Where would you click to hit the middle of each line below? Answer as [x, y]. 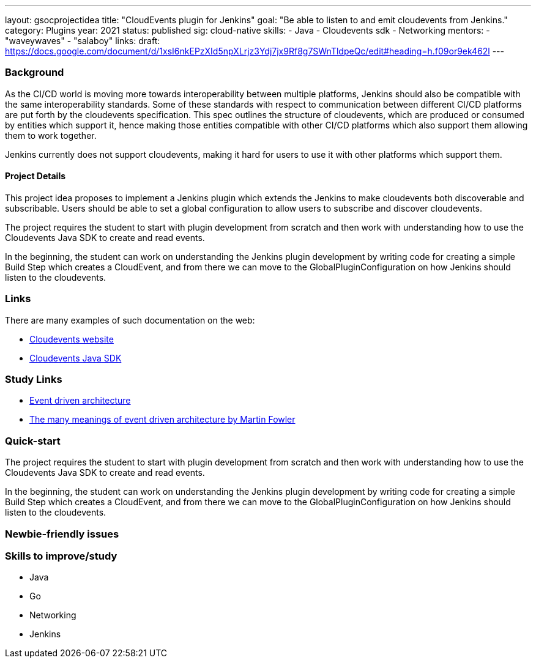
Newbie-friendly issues [62, 534]
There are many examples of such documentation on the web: [130, 320]
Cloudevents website [72, 339]
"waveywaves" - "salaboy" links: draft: [83, 41]
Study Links [34, 380]
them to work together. [51, 135]
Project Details [35, 176]
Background [35, 72]
